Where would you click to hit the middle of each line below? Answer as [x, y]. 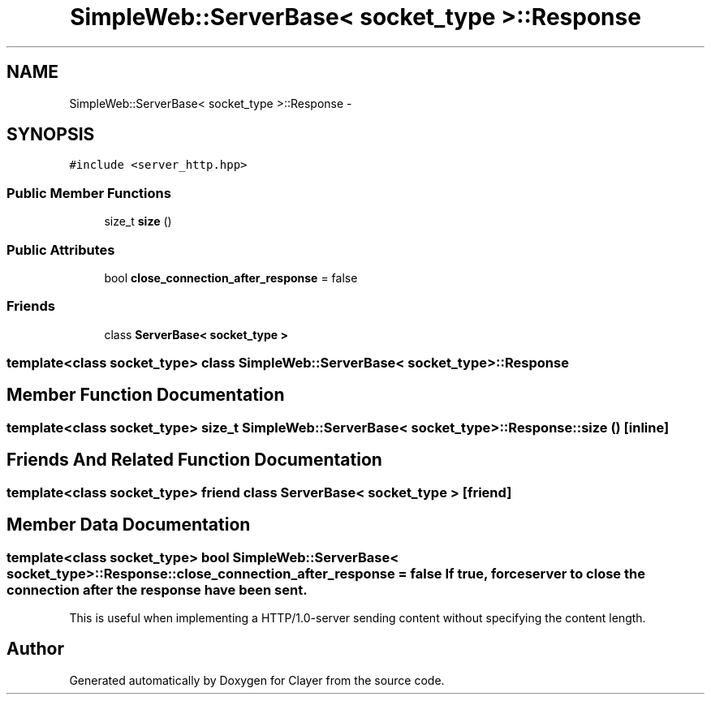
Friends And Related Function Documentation [194, 460]
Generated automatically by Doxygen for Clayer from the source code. [257, 680]
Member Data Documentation [129, 525]
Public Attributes [61, 249]
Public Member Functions [89, 193]
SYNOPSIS [51, 135]
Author [35, 649]
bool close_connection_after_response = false [231, 277]
